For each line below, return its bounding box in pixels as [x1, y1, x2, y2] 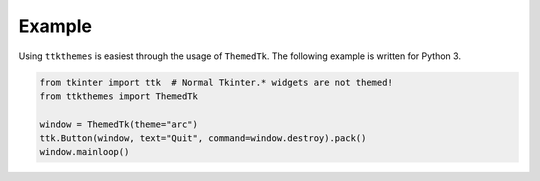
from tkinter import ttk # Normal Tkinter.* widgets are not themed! [39, 76, 394, 88]
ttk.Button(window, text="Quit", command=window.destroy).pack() [39, 133, 367, 144]
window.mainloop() [39, 146, 130, 158]
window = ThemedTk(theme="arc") [39, 118, 199, 130]
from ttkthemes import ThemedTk [39, 90, 199, 102]
